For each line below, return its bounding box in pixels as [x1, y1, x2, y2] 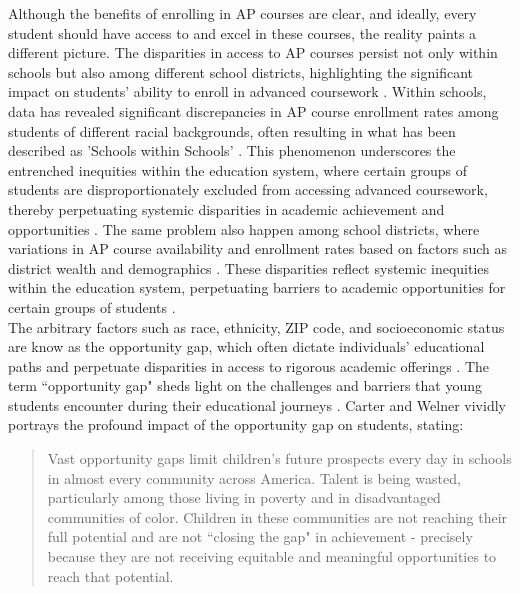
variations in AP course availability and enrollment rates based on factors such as [8, 238, 508, 259]
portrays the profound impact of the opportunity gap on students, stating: [8, 414, 464, 435]
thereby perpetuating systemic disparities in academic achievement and [8, 198, 445, 219]
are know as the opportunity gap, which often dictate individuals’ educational [8, 336, 485, 357]
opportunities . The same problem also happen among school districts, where [8, 218, 480, 239]
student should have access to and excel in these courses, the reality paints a [8, 22, 477, 43]
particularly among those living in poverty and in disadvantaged [47, 487, 441, 508]
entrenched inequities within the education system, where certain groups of [8, 159, 467, 180]
